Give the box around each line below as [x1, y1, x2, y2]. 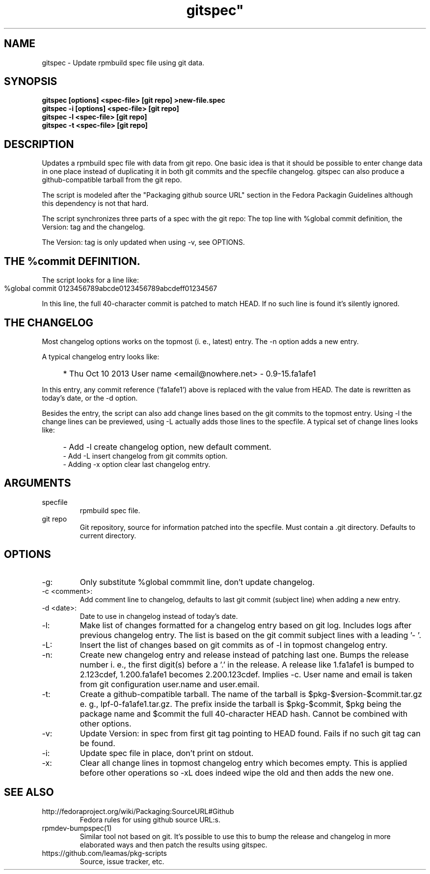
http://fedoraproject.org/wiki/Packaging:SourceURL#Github [42, 807, 234, 816]
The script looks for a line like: [42, 276, 139, 285]
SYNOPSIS [4, 75, 57, 88]
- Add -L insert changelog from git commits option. [63, 451, 228, 460]
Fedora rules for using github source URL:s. [80, 815, 220, 824]
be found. [80, 738, 115, 748]
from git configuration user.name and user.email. [80, 679, 260, 689]
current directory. [80, 531, 136, 540]
